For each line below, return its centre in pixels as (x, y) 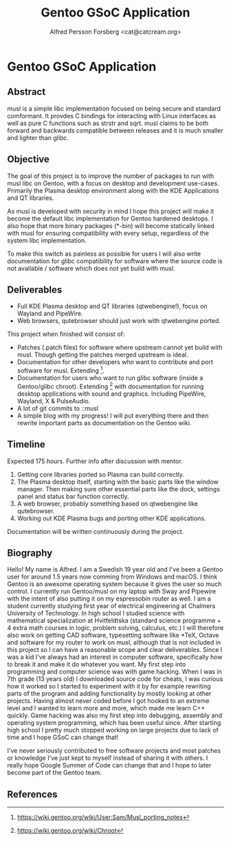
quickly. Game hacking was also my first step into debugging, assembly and (115, 715)
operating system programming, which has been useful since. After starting (114, 723)
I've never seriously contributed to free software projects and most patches (114, 751)
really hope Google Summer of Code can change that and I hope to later (109, 765)
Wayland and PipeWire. (50, 313)
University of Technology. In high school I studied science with (96, 614)
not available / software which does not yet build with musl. (91, 268)
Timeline (26, 445)
